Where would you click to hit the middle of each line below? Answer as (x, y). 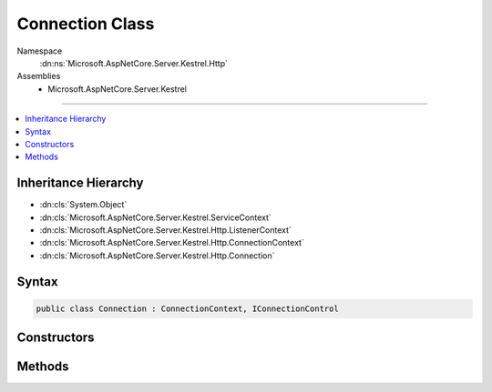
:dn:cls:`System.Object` (83, 205)
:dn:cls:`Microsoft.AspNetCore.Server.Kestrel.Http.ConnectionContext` (172, 243)
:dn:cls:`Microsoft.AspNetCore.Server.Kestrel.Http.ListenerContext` (165, 230)
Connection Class (86, 24)
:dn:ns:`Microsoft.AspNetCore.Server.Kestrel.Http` (133, 63)
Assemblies (39, 76)
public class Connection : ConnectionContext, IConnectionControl (187, 308)
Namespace (40, 51)
